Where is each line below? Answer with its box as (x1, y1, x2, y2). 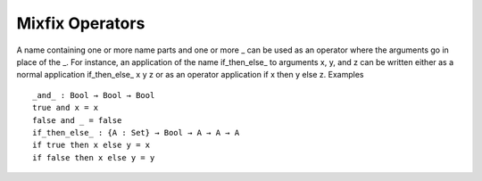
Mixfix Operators (16, 13, 145, 33)
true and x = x (32, 103, 99, 113)
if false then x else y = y (32, 152, 155, 162)
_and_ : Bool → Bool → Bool (32, 90, 155, 100)
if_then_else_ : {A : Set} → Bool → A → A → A (32, 128, 240, 137)
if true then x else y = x (32, 140, 151, 151)
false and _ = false (32, 115, 122, 125)
